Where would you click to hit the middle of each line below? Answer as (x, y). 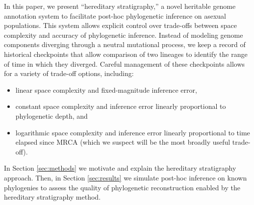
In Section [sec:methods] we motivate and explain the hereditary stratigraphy (120, 168)
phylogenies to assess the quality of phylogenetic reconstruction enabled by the (122, 187)
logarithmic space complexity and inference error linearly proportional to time (133, 132)
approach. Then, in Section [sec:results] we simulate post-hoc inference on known (126, 177)
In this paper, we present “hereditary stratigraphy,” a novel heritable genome (120, 6)
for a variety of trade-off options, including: (69, 73)
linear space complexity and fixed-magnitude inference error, (106, 90)
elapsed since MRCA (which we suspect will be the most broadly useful (123, 142)
